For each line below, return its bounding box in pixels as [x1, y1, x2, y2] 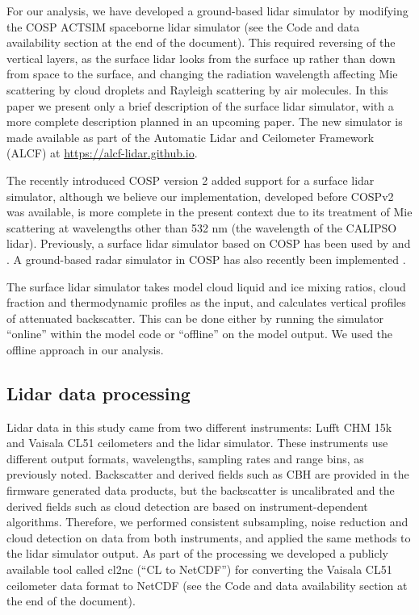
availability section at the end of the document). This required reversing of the [6, 34, 396, 51]
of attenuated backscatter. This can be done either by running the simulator [6, 309, 384, 326]
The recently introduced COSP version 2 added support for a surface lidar [6, 171, 375, 188]
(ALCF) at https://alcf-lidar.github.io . [6, 144, 198, 161]
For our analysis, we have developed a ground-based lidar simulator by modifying [6, 2, 409, 19]
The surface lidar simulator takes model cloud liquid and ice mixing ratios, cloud [6, 278, 406, 295]
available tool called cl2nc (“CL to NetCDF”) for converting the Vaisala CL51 [6, 561, 392, 578]
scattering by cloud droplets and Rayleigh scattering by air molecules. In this [6, 81, 388, 98]
